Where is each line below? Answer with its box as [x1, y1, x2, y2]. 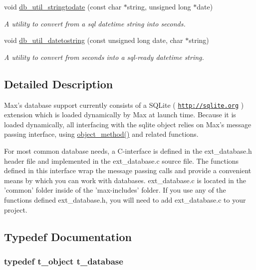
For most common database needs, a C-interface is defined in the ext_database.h [4, 146, 252, 156]
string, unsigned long [127, 1, 191, 11]
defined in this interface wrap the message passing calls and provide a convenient [4, 165, 252, 176]
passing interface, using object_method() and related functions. [4, 129, 199, 139]
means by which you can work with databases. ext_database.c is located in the [4, 175, 246, 185]
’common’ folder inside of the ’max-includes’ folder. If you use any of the [4, 185, 226, 195]
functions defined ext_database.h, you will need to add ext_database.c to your [4, 194, 246, 205]
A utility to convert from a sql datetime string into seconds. [4, 18, 186, 28]
